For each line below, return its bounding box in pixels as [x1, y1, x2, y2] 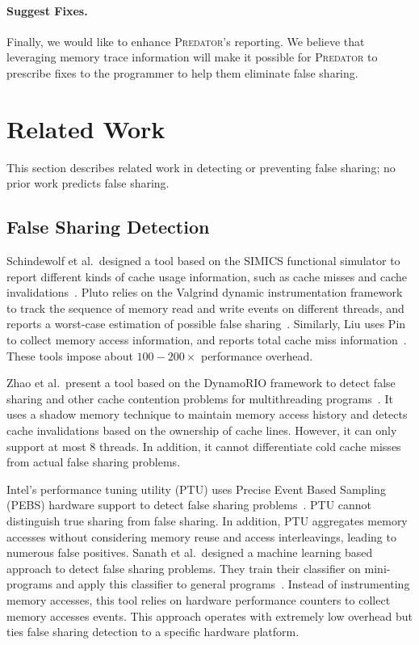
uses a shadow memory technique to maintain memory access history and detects [6, 406, 408, 423]
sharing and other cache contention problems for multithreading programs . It [6, 390, 393, 407]
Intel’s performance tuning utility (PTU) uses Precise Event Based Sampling [6, 480, 386, 497]
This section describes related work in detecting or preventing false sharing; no [6, 158, 396, 175]
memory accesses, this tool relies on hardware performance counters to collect [6, 591, 391, 608]
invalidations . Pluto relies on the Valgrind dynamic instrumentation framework [6, 284, 403, 301]
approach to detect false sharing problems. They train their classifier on [6, 559, 361, 576]
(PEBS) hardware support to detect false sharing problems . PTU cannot [6, 496, 372, 513]
